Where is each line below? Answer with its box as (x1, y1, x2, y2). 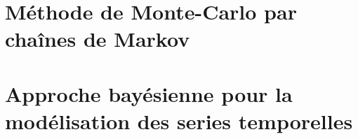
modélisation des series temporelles (5, 106, 353, 135)
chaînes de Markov (5, 24, 190, 53)
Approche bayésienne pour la (5, 79, 293, 108)
